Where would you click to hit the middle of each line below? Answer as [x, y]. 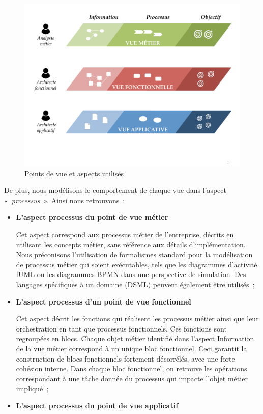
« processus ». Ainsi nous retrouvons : [65, 200]
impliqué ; [32, 388]
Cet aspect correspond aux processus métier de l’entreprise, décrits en [125, 234]
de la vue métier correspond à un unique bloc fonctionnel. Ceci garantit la [131, 348]
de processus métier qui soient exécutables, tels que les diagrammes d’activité [137, 264]
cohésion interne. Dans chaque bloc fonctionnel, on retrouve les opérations [131, 368]
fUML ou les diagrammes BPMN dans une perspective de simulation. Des [131, 274]
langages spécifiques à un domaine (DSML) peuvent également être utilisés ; [135, 284]
